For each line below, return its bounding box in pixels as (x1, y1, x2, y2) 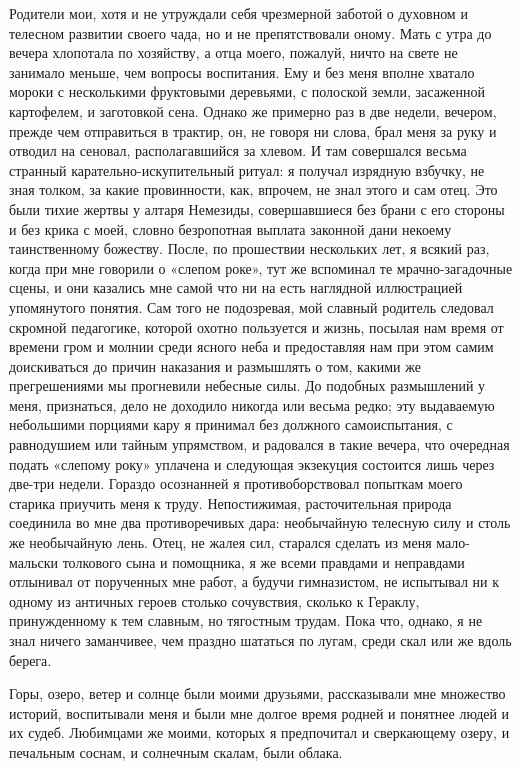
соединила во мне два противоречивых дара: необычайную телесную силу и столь (9, 512, 511, 533)
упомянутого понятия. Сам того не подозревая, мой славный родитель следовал (9, 296, 494, 317)
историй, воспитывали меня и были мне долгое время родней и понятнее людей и (9, 702, 510, 723)
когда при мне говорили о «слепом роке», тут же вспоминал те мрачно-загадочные (9, 257, 513, 278)
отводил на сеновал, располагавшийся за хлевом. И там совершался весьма (9, 140, 467, 161)
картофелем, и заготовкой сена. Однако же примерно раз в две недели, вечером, (9, 100, 497, 121)
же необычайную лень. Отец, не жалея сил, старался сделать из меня (9, 532, 432, 553)
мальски (9, 551, 58, 572)
